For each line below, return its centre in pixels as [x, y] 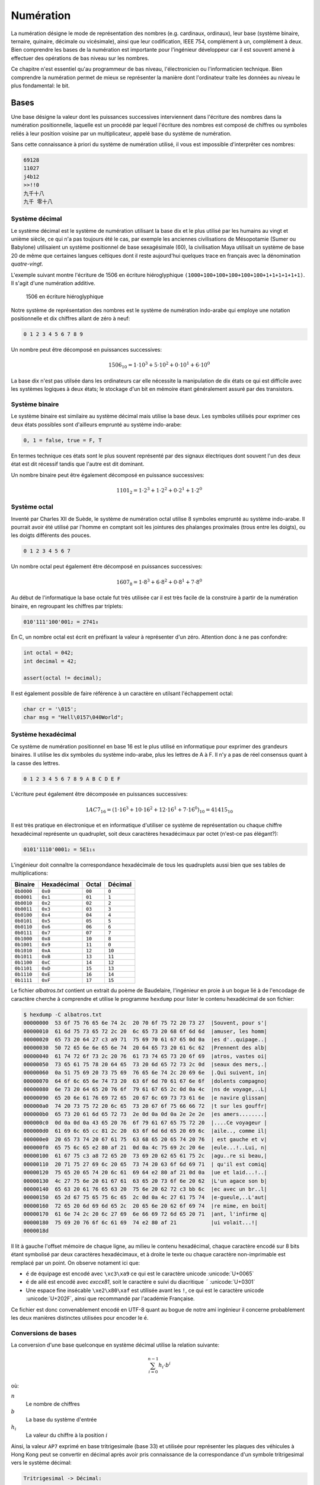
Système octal [32, 507]
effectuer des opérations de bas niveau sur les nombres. [80, 58]
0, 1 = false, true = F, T [63, 440]
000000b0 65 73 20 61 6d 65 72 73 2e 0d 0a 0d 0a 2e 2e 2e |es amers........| [145, 1114]
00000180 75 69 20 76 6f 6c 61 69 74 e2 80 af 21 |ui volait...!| [140, 1222]
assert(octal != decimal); [63, 678]
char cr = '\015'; [50, 709]
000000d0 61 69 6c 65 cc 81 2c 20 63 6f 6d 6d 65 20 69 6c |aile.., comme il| [145, 1131]
